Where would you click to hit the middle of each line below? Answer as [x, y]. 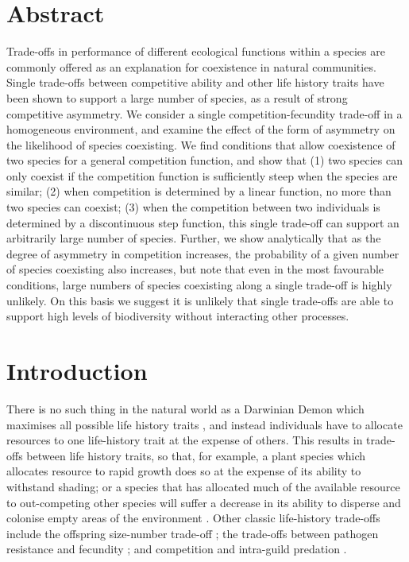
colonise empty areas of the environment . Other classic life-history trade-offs [193, 518]
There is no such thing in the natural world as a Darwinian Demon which [185, 408]
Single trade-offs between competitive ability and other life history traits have [195, 82]
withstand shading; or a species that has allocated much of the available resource [203, 486]
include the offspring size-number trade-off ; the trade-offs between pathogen [193, 533]
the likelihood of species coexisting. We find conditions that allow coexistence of [201, 144]
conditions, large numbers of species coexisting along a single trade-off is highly [199, 285]
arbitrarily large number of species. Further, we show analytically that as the [194, 238]
